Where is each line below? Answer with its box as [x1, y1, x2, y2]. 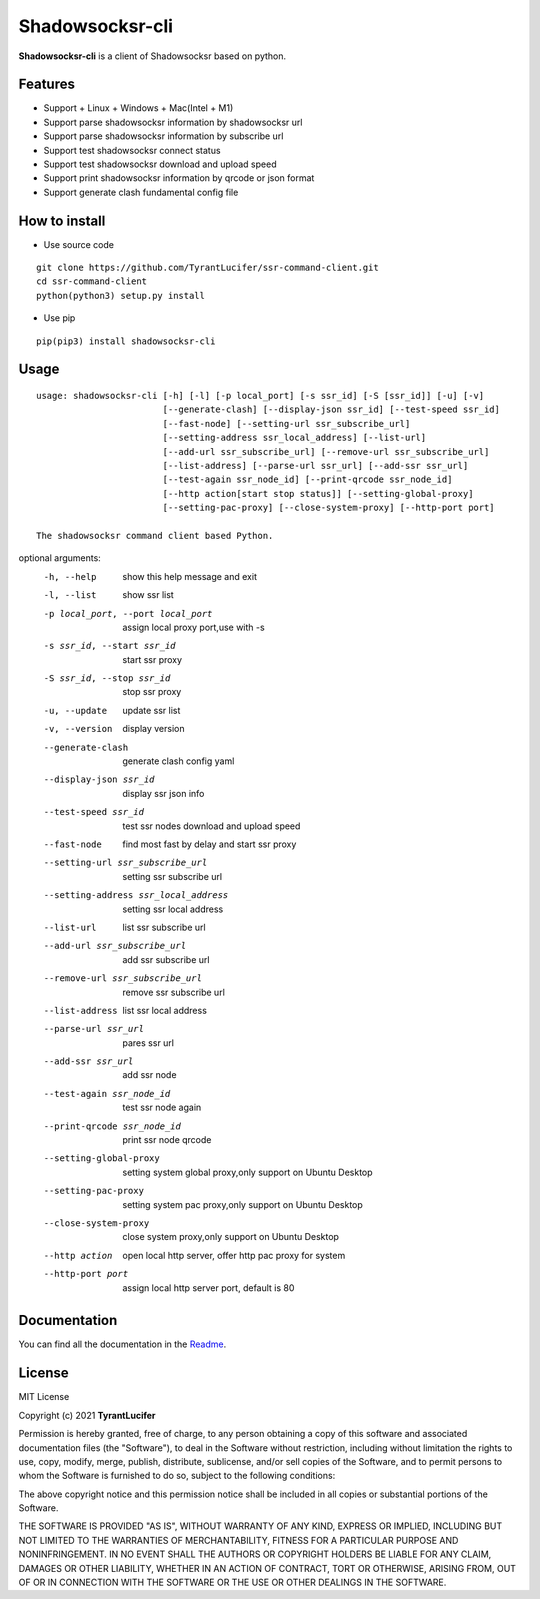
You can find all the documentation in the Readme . [18, 1338, 227, 1350]
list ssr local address [122, 1004, 207, 1016]
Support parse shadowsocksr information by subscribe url [43, 130, 284, 142]
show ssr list [122, 589, 174, 601]
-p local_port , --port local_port [43, 608, 213, 619]
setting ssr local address [122, 903, 224, 915]
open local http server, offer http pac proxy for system [122, 1249, 346, 1261]
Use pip [43, 312, 76, 324]
